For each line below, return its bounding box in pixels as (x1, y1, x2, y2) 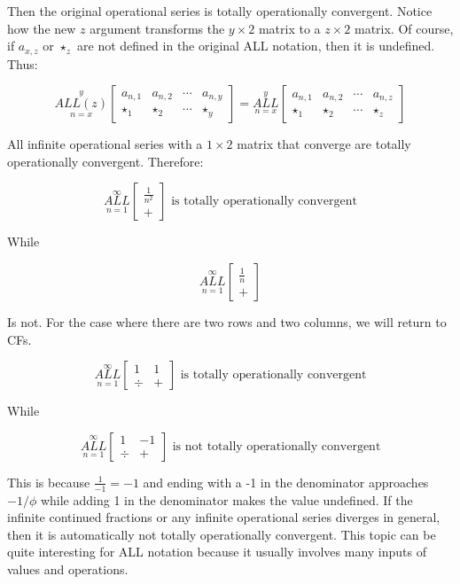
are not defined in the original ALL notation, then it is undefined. (77, 36, 435, 55)
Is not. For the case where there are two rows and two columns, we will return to (7, 313, 447, 331)
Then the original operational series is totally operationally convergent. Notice (7, 2, 433, 19)
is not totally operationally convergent (172, 440, 381, 453)
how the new (7, 19, 76, 37)
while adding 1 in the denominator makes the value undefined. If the (40, 490, 413, 509)
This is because (7, 472, 90, 491)
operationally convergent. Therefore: (7, 152, 204, 170)
